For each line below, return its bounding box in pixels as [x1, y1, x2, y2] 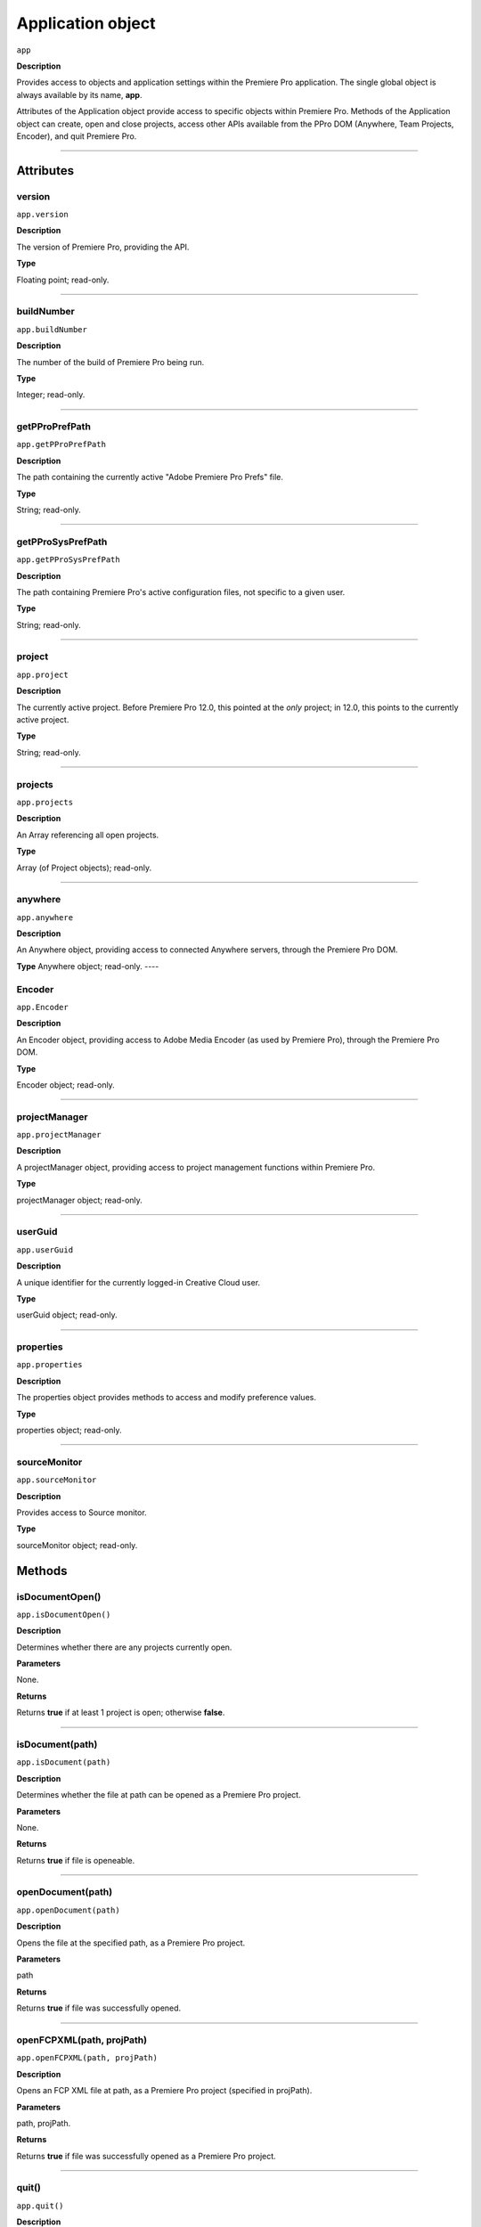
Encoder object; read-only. [16, 1079, 115, 1090]
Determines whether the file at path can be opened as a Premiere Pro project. [16, 1790, 302, 1800]
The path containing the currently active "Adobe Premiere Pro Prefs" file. [16, 472, 284, 483]
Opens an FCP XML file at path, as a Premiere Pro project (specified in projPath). [16, 2085, 313, 2096]
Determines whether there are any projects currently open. [16, 1642, 232, 1652]
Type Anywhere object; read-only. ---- [16, 960, 159, 971]
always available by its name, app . [16, 89, 143, 100]
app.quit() [16, 2200, 64, 2211]
